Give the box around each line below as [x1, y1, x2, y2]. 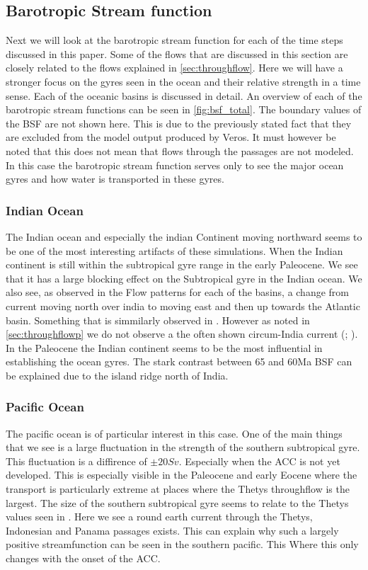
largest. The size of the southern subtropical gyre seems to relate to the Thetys [6, 495, 349, 510]
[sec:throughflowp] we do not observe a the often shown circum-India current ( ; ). [6, 326, 358, 341]
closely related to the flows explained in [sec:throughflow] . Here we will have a [6, 60, 343, 75]
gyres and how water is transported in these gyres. [6, 171, 224, 186]
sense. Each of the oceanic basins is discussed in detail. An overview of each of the [6, 88, 362, 103]
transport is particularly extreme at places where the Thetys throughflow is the [6, 481, 350, 496]
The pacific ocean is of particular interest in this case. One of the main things [6, 426, 343, 440]
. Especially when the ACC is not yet [178, 453, 340, 468]
